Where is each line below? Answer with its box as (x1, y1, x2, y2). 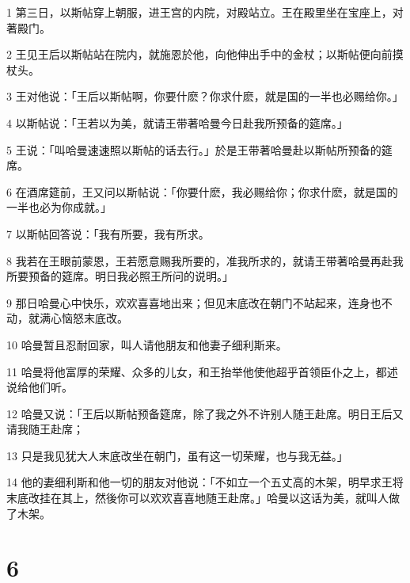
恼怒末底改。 (61, 310, 128, 326)
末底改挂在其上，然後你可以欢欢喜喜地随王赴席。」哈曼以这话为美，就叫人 (6, 490, 389, 506)
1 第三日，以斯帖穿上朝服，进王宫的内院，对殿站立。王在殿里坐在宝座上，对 (6, 4, 404, 20)
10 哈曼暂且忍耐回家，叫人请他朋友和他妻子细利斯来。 (6, 336, 287, 352)
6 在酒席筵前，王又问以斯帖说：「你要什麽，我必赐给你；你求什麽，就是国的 (6, 183, 398, 200)
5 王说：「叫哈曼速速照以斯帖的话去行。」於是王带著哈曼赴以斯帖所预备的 (6, 141, 382, 158)
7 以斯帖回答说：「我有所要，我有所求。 (6, 225, 210, 242)
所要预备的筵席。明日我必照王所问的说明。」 (6, 268, 233, 284)
